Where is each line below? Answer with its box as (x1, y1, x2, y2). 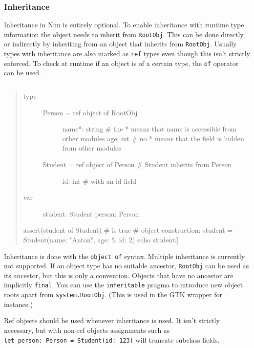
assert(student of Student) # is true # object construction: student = (23, 225, 233, 235)
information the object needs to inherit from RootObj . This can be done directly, (4, 29, 245, 39)
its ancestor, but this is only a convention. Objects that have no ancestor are (4, 270, 233, 280)
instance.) (4, 299, 33, 309)
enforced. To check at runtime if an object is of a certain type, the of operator (4, 58, 239, 68)
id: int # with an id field (62, 175, 137, 186)
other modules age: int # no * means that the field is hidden (62, 133, 244, 143)
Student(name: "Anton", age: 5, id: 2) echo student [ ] (23, 234, 179, 244)
